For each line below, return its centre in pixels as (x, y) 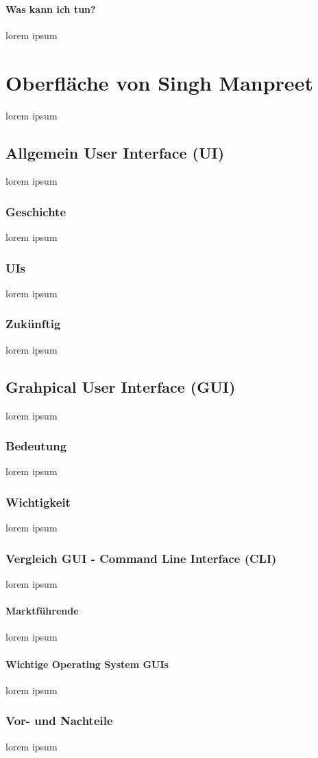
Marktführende (42, 611)
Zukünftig (33, 324)
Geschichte (36, 211)
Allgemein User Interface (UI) (115, 152)
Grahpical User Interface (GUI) (121, 386)
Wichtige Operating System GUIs (87, 664)
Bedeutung (36, 446)
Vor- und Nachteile (59, 721)
